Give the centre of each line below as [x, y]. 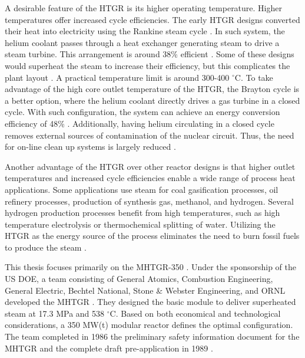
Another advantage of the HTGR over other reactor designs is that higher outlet [150, 166]
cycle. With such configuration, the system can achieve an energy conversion [142, 112]
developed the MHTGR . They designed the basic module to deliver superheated [150, 302]
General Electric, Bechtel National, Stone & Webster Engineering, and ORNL [145, 290]
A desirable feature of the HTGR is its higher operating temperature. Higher [143, 8]
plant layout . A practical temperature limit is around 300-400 [117, 77]
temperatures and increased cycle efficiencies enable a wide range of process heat [150, 178]
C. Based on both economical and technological [195, 313]
